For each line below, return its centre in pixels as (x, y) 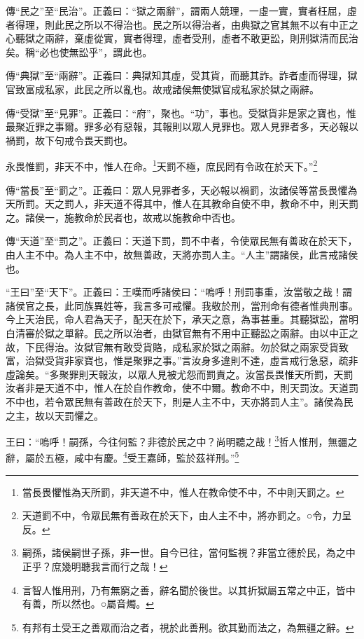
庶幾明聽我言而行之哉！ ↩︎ (110, 566)
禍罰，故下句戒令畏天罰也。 (69, 140)
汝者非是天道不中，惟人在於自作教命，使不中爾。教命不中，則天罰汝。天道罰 (182, 388)
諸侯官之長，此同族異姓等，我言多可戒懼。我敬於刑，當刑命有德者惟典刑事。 (182, 305)
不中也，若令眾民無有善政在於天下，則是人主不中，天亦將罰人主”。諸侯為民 (180, 401)
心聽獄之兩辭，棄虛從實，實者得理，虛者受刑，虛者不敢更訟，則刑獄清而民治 (182, 38)
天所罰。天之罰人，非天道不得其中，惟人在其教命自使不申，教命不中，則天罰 (182, 204)
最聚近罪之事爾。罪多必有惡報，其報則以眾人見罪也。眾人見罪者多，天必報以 (182, 126)
